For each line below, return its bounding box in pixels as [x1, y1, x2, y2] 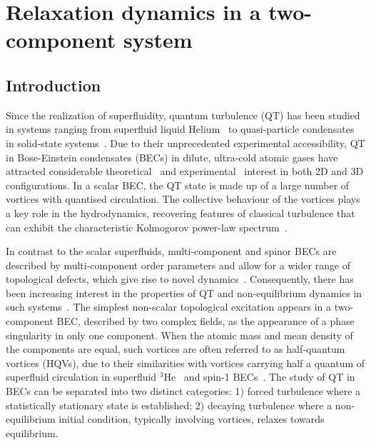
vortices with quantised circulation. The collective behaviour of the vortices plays [6, 191, 360, 206]
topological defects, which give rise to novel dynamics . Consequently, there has [6, 271, 354, 286]
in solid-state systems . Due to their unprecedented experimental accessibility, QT [6, 135, 365, 150]
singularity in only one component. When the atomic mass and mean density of [6, 327, 353, 342]
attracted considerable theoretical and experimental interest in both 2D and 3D [6, 164, 364, 179]
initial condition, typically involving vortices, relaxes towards [59, 411, 325, 426]
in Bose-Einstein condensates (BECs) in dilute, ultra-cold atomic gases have [6, 149, 338, 164]
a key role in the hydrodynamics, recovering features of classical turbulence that [6, 205, 355, 220]
